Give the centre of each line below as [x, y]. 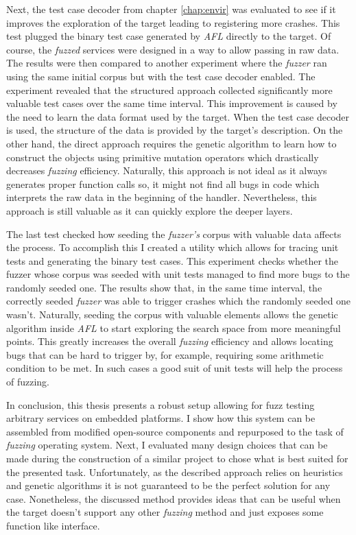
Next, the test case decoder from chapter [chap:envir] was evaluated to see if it [171, 9]
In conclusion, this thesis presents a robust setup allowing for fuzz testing [161, 404]
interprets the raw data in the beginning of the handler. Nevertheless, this [162, 197]
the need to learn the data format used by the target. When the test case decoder [178, 116]
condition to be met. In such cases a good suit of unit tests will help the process [175, 368]
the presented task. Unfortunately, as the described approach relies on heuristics [175, 472]
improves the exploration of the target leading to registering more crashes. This [173, 22]
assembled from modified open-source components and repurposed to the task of [175, 431]
